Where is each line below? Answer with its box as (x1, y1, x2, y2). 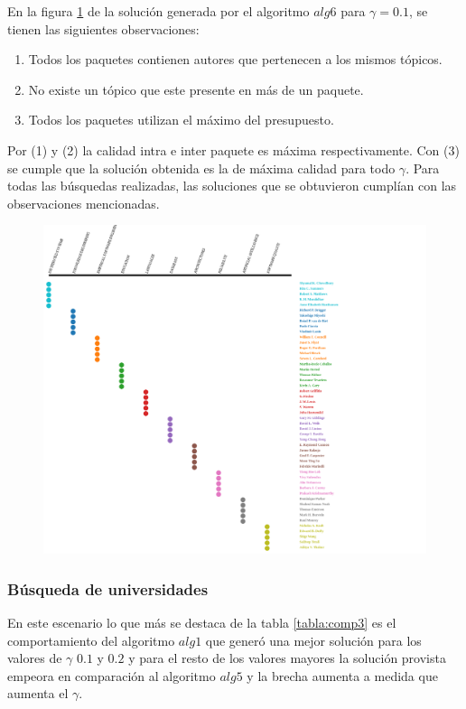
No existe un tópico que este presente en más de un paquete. (28, 79, 364, 98)
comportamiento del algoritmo (7, 630, 175, 649)
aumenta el (7, 684, 69, 703)
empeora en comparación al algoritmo (7, 666, 216, 685)
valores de (7, 648, 62, 667)
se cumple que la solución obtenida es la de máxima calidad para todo (7, 158, 396, 177)
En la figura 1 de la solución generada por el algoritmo (7, 2, 310, 20)
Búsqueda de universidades (7, 577, 209, 600)
